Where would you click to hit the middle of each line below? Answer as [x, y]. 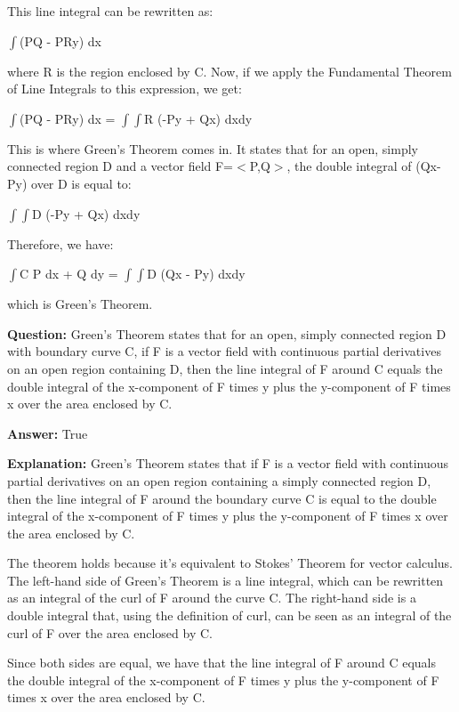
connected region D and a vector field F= [121, 166]
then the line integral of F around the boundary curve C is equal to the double [222, 498]
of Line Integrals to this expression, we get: [125, 89]
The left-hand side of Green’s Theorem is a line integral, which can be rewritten [225, 580]
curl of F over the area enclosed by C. [110, 632]
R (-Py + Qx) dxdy [198, 118]
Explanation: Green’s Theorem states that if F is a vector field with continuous [228, 463]
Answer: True [48, 433]
